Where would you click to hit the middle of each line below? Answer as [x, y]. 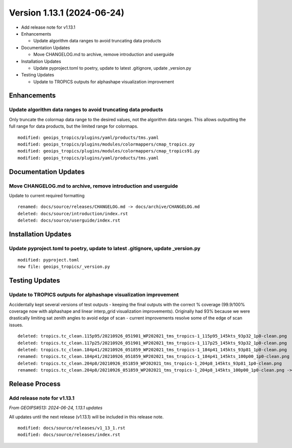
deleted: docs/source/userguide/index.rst [69, 221]
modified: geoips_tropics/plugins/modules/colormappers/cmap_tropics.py [106, 144]
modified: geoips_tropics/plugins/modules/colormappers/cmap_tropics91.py [109, 151]
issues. [16, 325]
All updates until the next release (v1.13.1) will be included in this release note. [86, 417]
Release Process [35, 384]
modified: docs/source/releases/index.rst [69, 435]
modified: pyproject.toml [49, 260]
